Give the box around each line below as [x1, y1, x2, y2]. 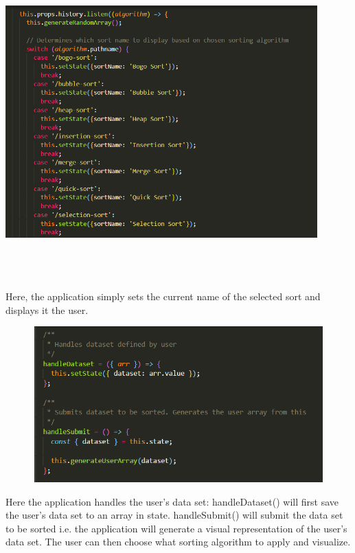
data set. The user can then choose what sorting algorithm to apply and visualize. [5, 534, 351, 549]
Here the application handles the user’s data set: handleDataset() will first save [5, 494, 339, 508]
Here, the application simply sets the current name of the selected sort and [5, 289, 321, 304]
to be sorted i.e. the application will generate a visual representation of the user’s [5, 521, 347, 535]
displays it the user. [5, 302, 89, 317]
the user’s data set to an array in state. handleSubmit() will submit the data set [5, 508, 343, 522]
